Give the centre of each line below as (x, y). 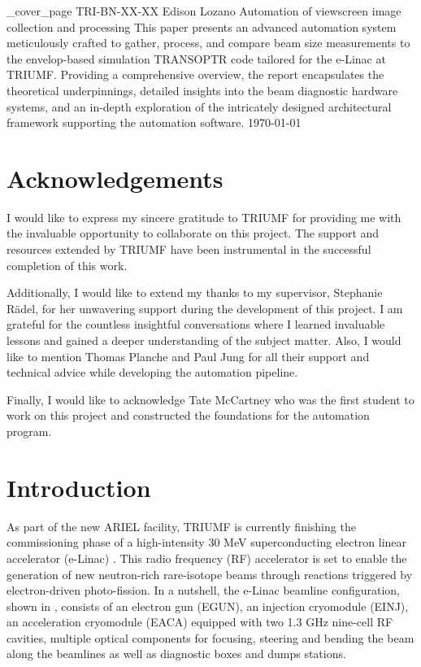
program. (29, 431)
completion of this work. (67, 265)
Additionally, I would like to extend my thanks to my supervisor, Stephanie (195, 292)
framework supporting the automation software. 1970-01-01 (154, 122)
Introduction (79, 487)
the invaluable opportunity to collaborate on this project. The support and (193, 233)
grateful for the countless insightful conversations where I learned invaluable (196, 324)
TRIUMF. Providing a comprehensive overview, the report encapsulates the (195, 74)
